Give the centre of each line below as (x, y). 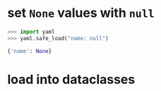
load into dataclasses (71, 79)
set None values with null (81, 13)
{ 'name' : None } (30, 51)
